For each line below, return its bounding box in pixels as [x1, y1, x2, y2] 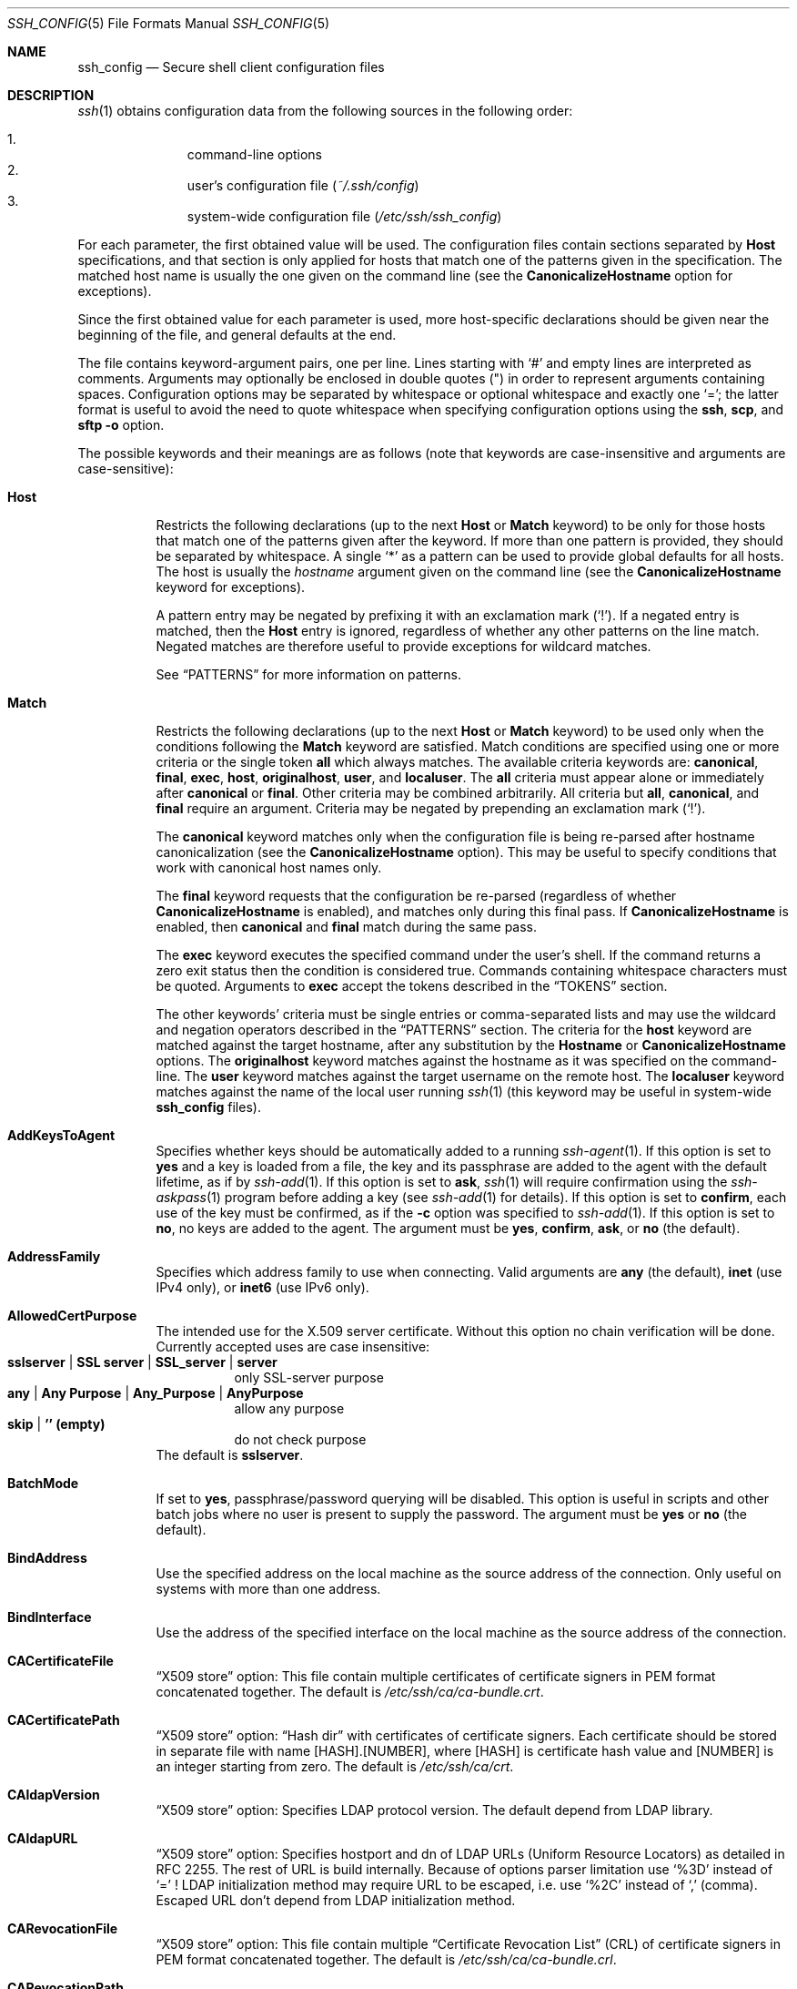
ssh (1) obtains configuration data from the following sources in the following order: [77, 103, 573, 118]
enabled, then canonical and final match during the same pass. [156, 919, 538, 934]
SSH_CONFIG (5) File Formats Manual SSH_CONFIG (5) [7, 15, 330, 31]
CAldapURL [7, 1831, 78, 1846]
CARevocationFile [7, 1921, 118, 1936]
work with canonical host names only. [156, 860, 382, 875]
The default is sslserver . [156, 1447, 304, 1463]
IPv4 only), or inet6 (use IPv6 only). [156, 1280, 369, 1295]
